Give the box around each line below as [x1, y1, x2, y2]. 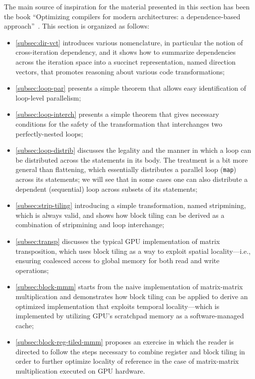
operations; [15, 265, 49, 275]
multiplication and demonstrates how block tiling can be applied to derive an [15, 291, 248, 301]
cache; [15, 320, 34, 330]
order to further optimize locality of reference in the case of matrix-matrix [15, 356, 239, 366]
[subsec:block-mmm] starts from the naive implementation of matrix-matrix [15, 281, 243, 292]
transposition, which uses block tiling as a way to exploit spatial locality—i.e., [15, 245, 251, 256]
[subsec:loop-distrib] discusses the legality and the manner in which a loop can [15, 145, 252, 155]
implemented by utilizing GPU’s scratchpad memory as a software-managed [15, 310, 244, 321]
